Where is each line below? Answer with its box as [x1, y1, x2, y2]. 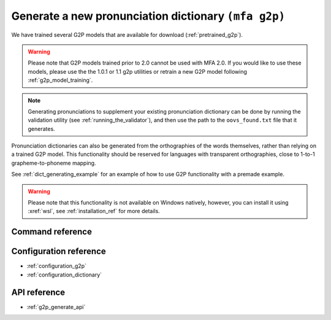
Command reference [11, 227, 92, 237]
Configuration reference [11, 246, 107, 257]
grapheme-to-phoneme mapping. [11, 159, 96, 166]
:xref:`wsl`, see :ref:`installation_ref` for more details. [28, 208, 161, 215]
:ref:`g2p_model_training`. [28, 77, 93, 84]
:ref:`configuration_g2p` [26, 262, 87, 270]
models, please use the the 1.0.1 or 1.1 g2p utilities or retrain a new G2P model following [28, 68, 248, 75]
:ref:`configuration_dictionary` [26, 271, 102, 278]
